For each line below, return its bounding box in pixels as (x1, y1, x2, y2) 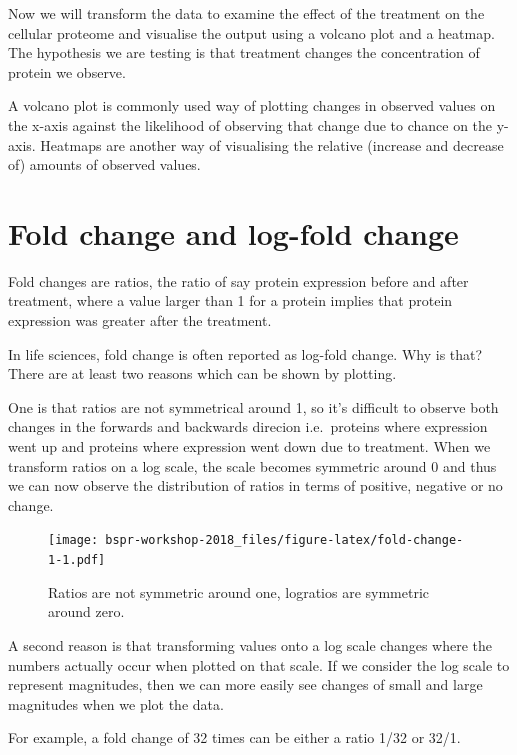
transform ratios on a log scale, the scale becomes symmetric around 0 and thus (8, 455, 497, 476)
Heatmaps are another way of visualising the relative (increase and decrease (40, 134, 504, 155)
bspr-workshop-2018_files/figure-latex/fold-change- (105, 533, 464, 548)
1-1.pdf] (48, 553, 106, 568)
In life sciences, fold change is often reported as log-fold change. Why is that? (8, 343, 483, 364)
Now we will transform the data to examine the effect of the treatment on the (8, 3, 485, 23)
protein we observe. (8, 61, 126, 82)
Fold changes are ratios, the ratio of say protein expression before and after (8, 270, 469, 291)
